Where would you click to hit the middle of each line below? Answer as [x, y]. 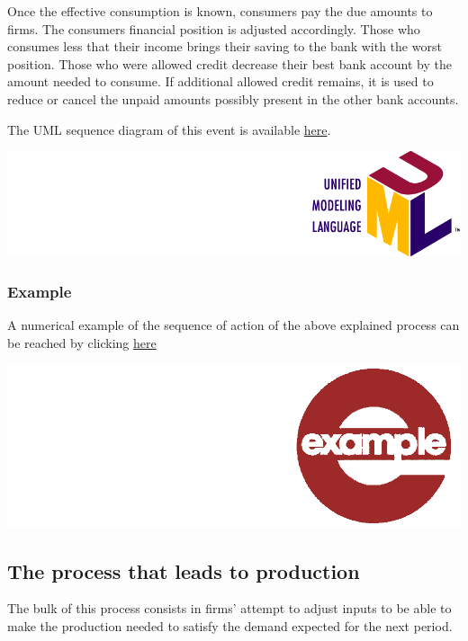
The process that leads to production [184, 570]
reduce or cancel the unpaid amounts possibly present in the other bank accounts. [233, 98]
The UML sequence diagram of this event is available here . [169, 129]
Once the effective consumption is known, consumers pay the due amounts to [220, 11]
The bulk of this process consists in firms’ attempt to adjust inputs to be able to [229, 608]
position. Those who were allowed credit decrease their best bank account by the [229, 63]
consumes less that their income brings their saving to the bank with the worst [225, 46]
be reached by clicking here [82, 342]
